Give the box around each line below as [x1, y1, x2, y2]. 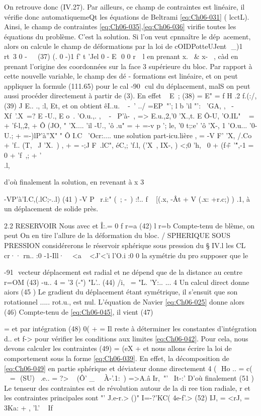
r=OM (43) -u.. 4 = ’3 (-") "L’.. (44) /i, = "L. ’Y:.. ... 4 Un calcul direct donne [4, 276, 249, 287]
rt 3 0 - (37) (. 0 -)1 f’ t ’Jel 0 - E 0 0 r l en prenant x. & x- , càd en [4, 50, 238, 61]
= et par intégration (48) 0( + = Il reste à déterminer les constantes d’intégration [4, 323, 257, 334]
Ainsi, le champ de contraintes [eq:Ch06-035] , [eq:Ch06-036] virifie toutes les [4, 21, 236, 32]
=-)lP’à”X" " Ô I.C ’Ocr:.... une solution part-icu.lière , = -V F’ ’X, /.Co [23, 130, 252, 140]
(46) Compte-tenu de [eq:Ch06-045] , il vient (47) [4, 306, 153, 317]
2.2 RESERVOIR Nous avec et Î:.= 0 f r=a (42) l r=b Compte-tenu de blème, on [4, 220, 255, 230]
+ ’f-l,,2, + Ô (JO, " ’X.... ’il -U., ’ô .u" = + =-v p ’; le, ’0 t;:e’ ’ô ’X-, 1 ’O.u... [4, 120, 247, 131]
